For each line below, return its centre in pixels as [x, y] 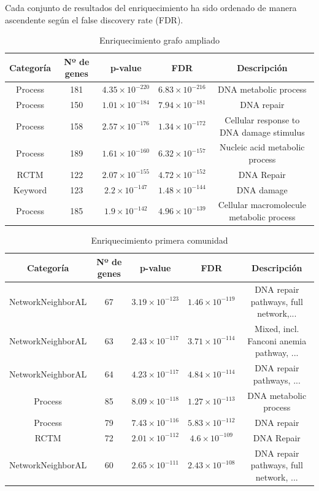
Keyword [30, 189]
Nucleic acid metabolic [262, 147]
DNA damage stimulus [262, 132]
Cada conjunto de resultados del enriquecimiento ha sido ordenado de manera [151, 7]
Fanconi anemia [277, 340]
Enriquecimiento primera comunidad [159, 240]
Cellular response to [262, 119]
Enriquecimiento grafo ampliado [159, 40]
